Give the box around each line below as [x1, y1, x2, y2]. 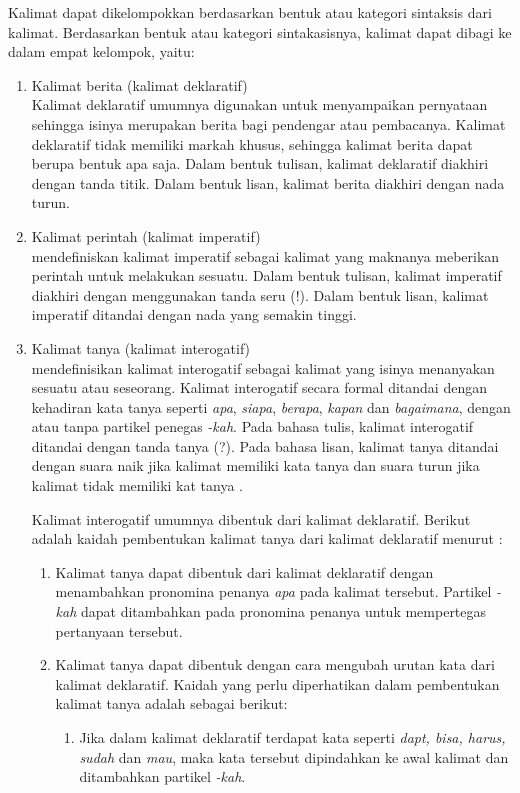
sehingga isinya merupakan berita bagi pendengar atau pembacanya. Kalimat [31, 113, 506, 134]
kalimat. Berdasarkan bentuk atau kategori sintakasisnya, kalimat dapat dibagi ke [8, 21, 512, 42]
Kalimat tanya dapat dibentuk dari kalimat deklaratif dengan [55, 561, 434, 582]
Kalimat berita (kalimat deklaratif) [31, 74, 248, 95]
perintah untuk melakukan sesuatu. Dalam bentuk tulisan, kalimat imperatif [31, 265, 502, 286]
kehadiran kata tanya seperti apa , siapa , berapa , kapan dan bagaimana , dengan [31, 396, 511, 417]
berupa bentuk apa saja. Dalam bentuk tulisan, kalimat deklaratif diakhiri [31, 153, 489, 174]
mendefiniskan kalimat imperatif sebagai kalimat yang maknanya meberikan [31, 245, 500, 266]
